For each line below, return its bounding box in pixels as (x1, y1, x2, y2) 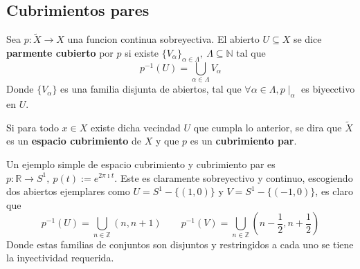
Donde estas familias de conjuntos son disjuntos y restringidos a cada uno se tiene (6, 236, 354, 251)
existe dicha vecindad (90, 120, 181, 134)
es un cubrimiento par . (190, 133, 297, 148)
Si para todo (6, 120, 59, 134)
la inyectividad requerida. (6, 250, 114, 265)
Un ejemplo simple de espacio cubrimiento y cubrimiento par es (6, 156, 276, 171)
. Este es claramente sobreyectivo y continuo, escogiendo (114, 170, 353, 185)
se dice (293, 32, 322, 46)
